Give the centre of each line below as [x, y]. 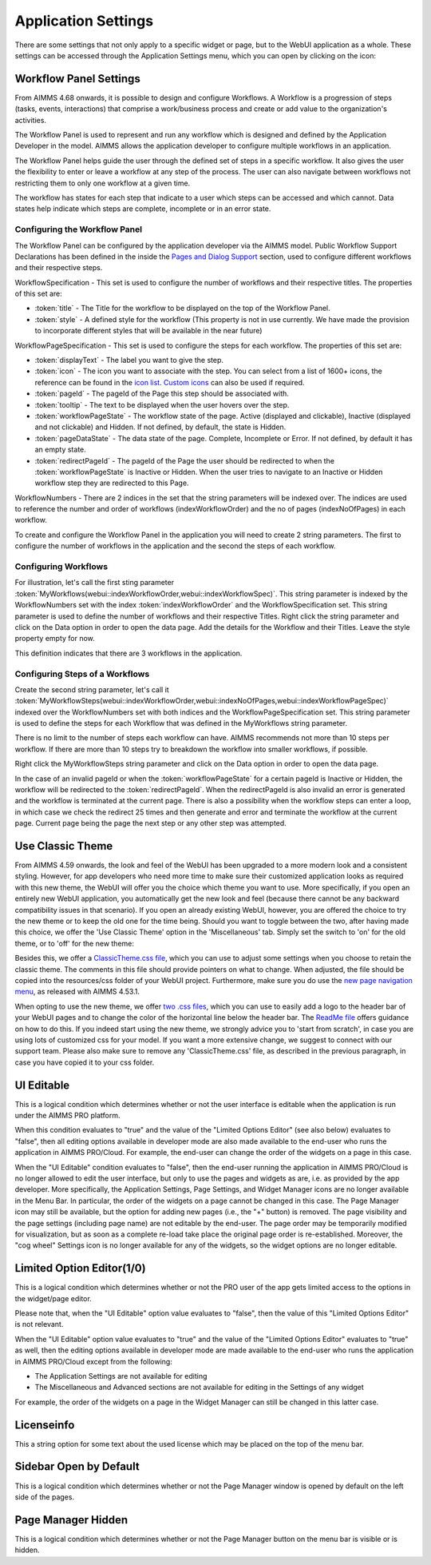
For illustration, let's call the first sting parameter [95, 583]
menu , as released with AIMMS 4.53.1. [77, 992]
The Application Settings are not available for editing [121, 1376]
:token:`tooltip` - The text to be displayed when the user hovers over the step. [162, 404]
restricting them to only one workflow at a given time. [103, 183]
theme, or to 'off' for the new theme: [75, 943]
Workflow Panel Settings [78, 79]
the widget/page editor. [53, 1298]
